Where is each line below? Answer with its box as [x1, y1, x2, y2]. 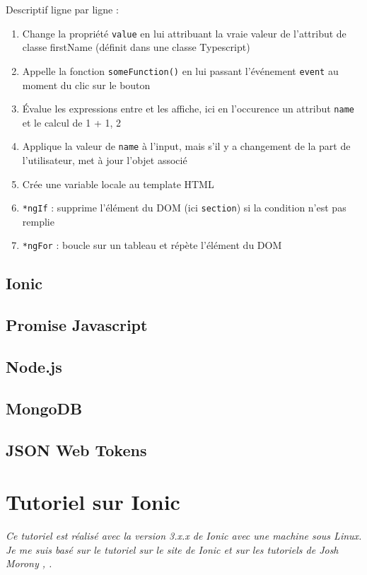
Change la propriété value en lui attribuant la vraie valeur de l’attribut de [22, 25, 346, 40]
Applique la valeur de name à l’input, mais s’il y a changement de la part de [22, 139, 351, 153]
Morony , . [6, 556, 52, 571]
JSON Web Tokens [6, 438, 147, 460]
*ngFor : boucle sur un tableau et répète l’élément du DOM [22, 238, 282, 252]
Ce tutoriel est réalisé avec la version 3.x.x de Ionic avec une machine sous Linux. [6, 528, 362, 543]
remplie [22, 214, 54, 228]
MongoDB [6, 397, 83, 419]
